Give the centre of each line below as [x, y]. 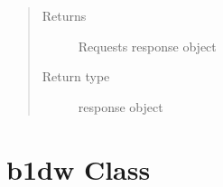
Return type [76, 76]
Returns [64, 15]
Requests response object [147, 46]
